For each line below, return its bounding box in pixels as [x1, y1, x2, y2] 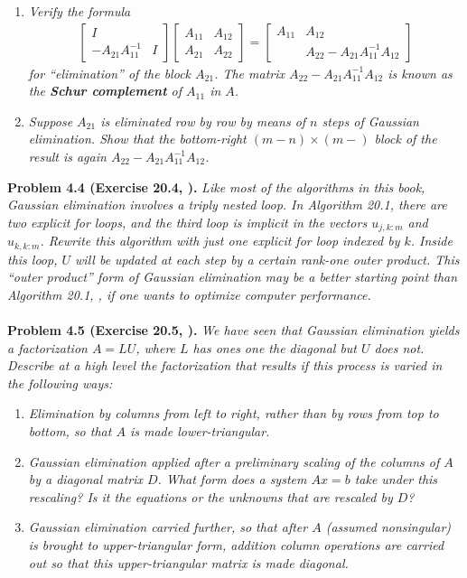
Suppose [28, 111, 73, 130]
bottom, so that [28, 422, 112, 441]
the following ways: [7, 373, 113, 392]
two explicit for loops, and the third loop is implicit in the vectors [7, 212, 368, 231]
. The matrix [214, 63, 285, 82]
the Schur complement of [28, 81, 182, 100]
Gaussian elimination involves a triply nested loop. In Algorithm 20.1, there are [7, 195, 447, 214]
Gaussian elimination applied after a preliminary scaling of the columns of [28, 452, 440, 471]
